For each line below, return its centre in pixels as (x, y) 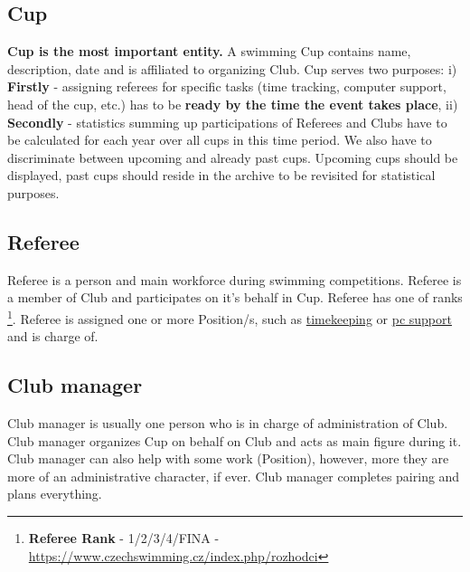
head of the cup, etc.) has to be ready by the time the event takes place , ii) (233, 104)
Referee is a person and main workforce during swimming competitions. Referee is (235, 279)
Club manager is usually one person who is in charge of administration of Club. (228, 422)
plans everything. (55, 494)
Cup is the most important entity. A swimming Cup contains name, (209, 51)
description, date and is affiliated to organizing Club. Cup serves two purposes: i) (232, 68)
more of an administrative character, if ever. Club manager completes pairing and (234, 476)
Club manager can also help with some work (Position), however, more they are (228, 458)
